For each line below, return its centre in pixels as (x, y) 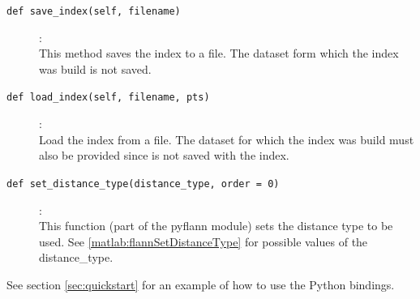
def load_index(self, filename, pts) (108, 98)
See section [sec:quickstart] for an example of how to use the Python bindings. (201, 284)
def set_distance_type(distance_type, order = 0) (143, 184)
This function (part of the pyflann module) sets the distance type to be (216, 226)
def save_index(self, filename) (94, 11)
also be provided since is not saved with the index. (164, 155)
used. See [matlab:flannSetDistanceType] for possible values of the (204, 241)
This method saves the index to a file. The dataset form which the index (219, 53)
